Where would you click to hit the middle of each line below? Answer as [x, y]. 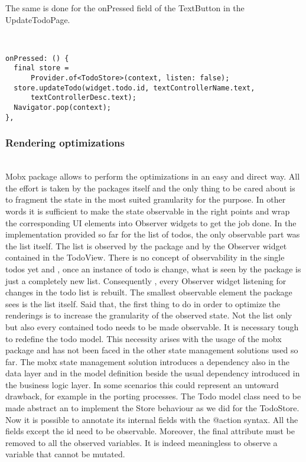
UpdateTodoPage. [38, 19]
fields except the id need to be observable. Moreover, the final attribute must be [150, 431]
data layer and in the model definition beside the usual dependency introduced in [153, 373]
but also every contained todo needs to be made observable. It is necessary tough [152, 326]
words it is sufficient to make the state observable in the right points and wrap [148, 211]
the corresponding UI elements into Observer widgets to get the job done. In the [151, 222]
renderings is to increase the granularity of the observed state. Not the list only [149, 315]
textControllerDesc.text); [83, 98]
